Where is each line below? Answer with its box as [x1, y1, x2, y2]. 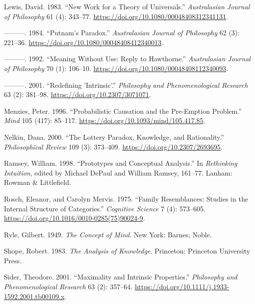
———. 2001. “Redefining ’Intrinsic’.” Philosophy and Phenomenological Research [4, 79, 248, 90]
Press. [4, 255, 22, 265]
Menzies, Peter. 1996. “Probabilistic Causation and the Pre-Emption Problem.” [4, 105, 242, 116]
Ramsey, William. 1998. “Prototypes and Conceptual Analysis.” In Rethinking [4, 158, 237, 168]
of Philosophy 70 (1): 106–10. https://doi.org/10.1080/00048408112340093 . [4, 63, 228, 73]
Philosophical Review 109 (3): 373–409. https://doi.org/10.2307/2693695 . [4, 141, 223, 152]
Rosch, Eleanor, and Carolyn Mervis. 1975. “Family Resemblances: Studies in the [4, 193, 248, 203]
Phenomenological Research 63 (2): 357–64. [4, 281, 133, 292]
